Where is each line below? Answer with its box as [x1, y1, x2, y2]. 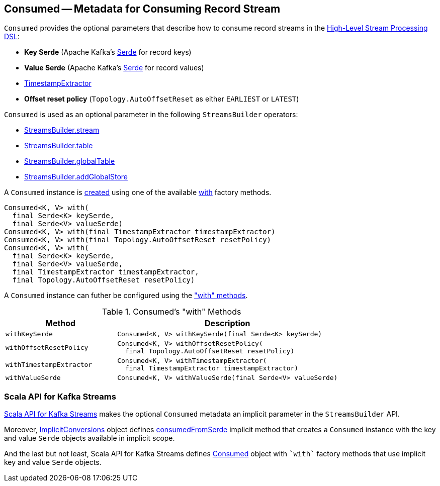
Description [205, 318, 250, 329]
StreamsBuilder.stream [24, 126, 100, 135]
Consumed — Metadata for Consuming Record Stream [4, 3, 281, 15]
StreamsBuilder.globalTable [24, 157, 115, 166]
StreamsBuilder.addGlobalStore [24, 172, 128, 181]
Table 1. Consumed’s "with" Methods [102, 307, 241, 317]
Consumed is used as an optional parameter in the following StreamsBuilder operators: [4, 110, 298, 119]
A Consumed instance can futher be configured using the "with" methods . [4, 291, 248, 300]
